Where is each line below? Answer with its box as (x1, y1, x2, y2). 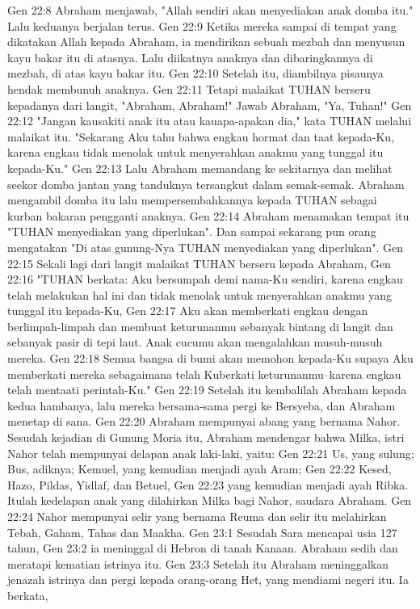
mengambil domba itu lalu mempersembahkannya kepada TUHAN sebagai (7, 191, 377, 208)
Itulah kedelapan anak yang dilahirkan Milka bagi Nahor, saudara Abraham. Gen (7, 492, 412, 509)
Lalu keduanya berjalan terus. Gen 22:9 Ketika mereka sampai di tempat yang (7, 17, 397, 34)
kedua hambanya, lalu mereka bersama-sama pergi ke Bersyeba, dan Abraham (7, 397, 396, 414)
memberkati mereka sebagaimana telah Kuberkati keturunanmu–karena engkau (7, 365, 401, 382)
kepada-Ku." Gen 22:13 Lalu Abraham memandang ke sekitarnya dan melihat (7, 159, 393, 176)
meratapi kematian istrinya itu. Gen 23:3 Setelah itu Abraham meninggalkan (7, 555, 389, 572)
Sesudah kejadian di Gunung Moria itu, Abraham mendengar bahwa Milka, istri (7, 429, 405, 446)
